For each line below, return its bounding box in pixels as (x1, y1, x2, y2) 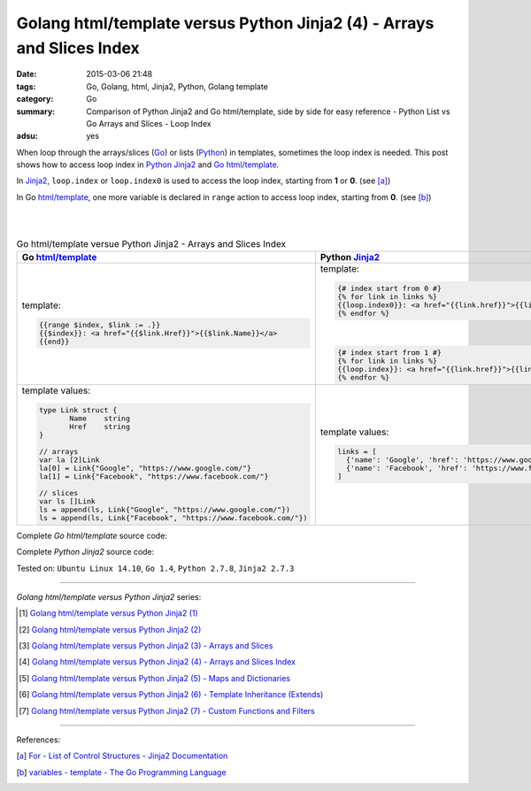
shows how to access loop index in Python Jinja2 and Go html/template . (16, 159, 280, 170)
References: (16, 734, 61, 745)
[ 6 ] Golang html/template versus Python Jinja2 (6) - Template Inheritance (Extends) (19, 689, 324, 700)
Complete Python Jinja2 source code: (16, 547, 155, 557)
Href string (69, 421, 130, 431)
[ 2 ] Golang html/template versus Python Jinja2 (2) (19, 624, 202, 634)
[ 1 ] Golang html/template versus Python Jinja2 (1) (19, 608, 198, 618)
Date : (16, 69, 37, 80)
